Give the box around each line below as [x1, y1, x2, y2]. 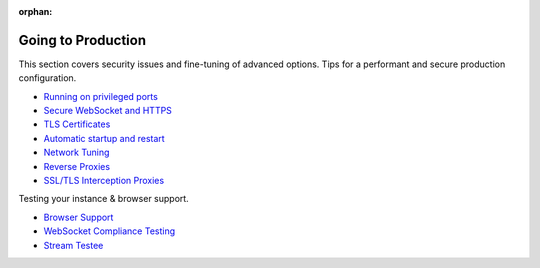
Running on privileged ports [43, 90, 159, 102]
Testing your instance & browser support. [18, 193, 189, 205]
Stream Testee [43, 239, 104, 251]
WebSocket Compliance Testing [43, 225, 176, 237]
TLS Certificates [43, 118, 111, 130]
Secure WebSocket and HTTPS [43, 105, 172, 117]
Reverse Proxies [43, 160, 110, 172]
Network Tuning [43, 146, 110, 159]
